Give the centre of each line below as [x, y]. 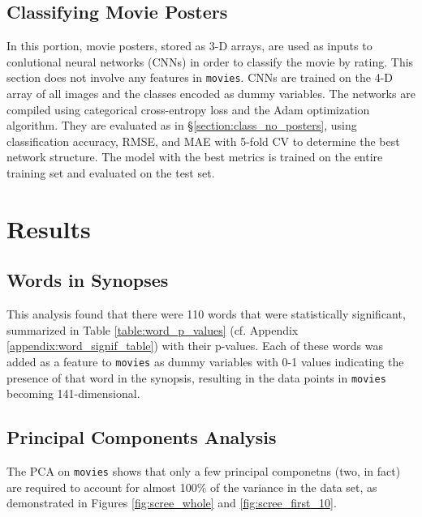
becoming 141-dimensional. [73, 393]
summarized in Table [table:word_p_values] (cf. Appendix [153, 329]
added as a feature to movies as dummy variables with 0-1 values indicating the [205, 361]
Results [49, 228]
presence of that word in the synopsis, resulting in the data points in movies [196, 377]
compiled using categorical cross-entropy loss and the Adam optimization [188, 109]
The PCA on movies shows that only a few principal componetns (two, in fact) [204, 471]
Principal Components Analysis [142, 437]
